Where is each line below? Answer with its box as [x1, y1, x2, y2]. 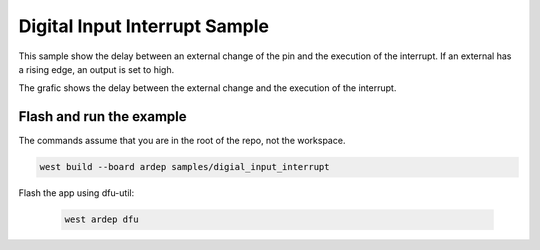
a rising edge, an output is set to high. [18, 63, 175, 75]
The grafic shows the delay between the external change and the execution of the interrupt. [18, 82, 397, 94]
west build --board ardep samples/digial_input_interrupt [39, 161, 330, 173]
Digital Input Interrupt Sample [18, 15, 270, 37]
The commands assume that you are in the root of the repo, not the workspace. [18, 135, 346, 147]
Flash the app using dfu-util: [18, 187, 135, 199]
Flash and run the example [18, 108, 187, 125]
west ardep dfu [64, 214, 139, 225]
